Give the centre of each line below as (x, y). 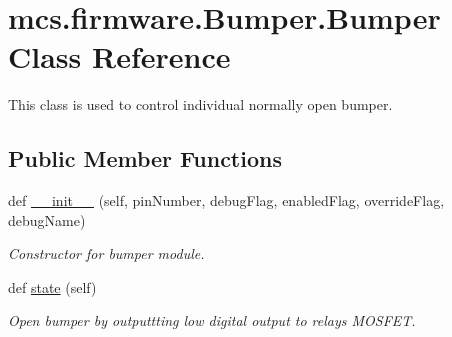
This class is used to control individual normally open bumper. (200, 104)
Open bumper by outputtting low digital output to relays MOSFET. (212, 320)
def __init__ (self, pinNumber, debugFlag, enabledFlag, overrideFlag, (226, 200)
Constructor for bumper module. (106, 253)
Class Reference (119, 56)
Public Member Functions (145, 158)
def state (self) (52, 286)
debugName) (47, 219)
